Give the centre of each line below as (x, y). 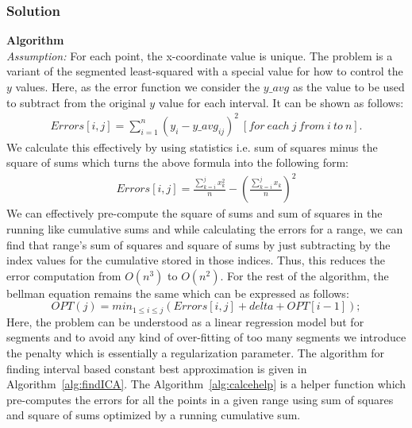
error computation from (64, 275)
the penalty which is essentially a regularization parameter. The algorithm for (196, 353)
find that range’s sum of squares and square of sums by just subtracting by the (198, 244)
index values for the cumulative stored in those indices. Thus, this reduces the (196, 260)
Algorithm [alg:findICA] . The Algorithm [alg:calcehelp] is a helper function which (206, 384)
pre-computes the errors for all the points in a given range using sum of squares (200, 399)
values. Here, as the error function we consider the (138, 87)
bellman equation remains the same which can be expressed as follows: (178, 293)
